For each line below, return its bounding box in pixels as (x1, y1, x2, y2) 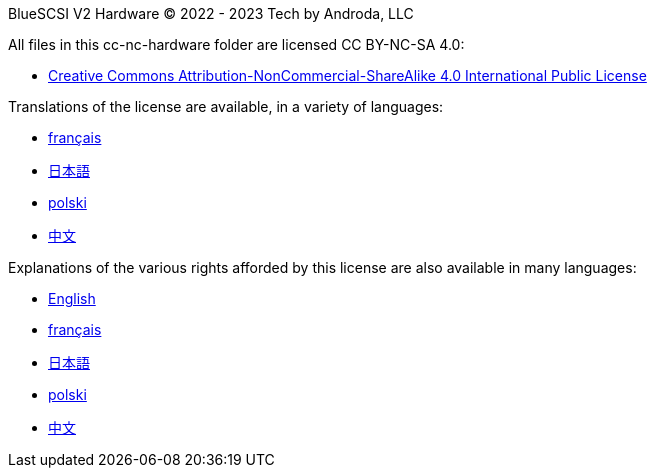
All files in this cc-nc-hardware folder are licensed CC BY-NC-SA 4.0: (8, 36, 465, 53)
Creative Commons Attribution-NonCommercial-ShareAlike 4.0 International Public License (48, 67, 647, 84)
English (48, 290, 96, 307)
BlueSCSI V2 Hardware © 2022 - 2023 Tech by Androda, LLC (8, 5, 414, 22)
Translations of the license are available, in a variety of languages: (8, 98, 444, 115)
